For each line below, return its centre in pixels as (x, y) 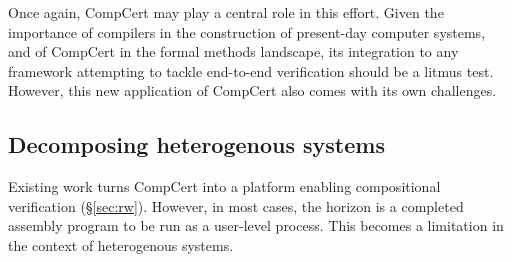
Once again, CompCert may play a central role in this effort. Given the (226, 12)
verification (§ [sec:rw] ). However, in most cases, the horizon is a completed (236, 205)
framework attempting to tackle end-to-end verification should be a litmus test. (251, 70)
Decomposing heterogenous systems (196, 144)
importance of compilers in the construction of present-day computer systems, (247, 31)
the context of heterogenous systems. (121, 244)
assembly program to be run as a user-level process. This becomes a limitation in (256, 225)
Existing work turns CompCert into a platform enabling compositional (224, 186)
